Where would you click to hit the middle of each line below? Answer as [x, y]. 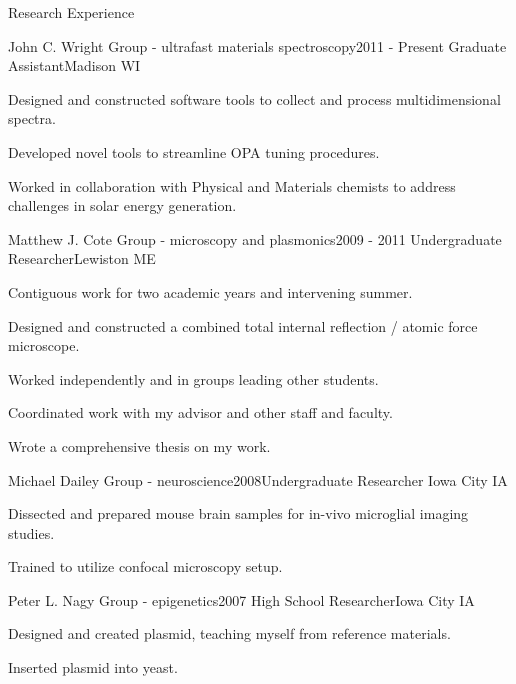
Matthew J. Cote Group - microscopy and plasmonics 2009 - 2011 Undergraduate [255, 238]
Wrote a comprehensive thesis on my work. [139, 445]
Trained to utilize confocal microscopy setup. [145, 566]
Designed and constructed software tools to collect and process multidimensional [254, 98]
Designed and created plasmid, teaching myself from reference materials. [229, 633]
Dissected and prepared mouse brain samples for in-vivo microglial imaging [238, 513]
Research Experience [71, 12]
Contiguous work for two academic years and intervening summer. [210, 291]
